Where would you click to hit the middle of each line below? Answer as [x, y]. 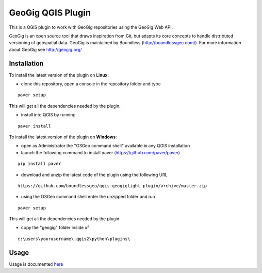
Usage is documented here [36, 264]
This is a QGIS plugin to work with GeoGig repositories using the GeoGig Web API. [91, 27]
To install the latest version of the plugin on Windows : [63, 137]
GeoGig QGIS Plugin [50, 13]
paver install [34, 126]
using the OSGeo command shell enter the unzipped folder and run [88, 197]
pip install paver [40, 164]
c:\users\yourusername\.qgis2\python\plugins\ [74, 239]
